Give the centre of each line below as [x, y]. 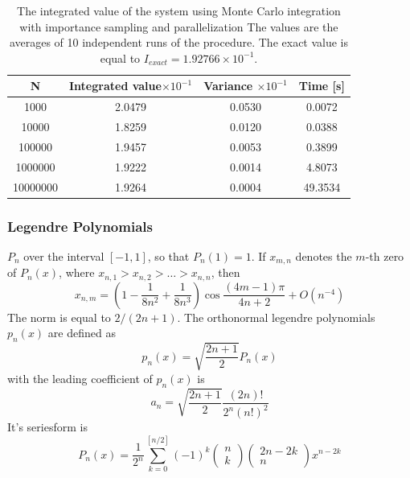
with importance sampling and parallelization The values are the [179, 26]
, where [77, 272]
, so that [168, 255]
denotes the [324, 255]
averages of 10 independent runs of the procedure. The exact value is [179, 42]
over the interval [64, 255]
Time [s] [322, 86]
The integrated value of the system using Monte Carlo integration [179, 10]
